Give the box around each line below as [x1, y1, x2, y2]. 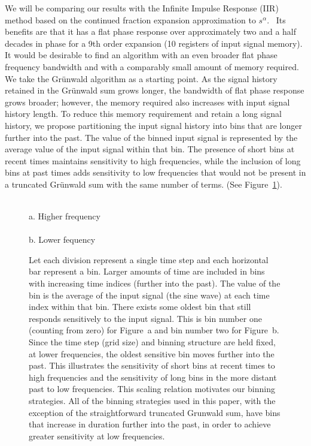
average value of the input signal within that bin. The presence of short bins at [5, 143, 295, 155]
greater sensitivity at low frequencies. [29, 429, 165, 442]
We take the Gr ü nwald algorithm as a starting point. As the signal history [5, 72, 278, 85]
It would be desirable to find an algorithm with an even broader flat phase [5, 49, 278, 61]
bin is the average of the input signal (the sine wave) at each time [29, 288, 270, 301]
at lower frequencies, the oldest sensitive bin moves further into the [29, 347, 275, 360]
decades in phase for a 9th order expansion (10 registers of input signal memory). [5, 37, 303, 49]
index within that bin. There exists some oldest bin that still [29, 300, 251, 313]
